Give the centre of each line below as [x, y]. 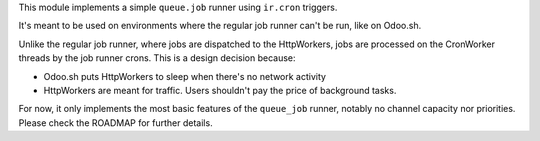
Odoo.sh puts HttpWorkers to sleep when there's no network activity [185, 76]
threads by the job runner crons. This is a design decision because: [157, 58]
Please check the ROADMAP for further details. [116, 122]
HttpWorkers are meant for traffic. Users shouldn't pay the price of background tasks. [220, 90]
